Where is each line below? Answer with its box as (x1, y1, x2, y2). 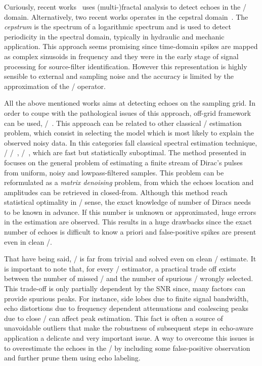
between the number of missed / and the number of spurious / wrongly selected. (4, 273, 253, 284)
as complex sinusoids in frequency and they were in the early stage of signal (4, 51, 239, 61)
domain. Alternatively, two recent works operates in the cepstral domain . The (4, 11, 248, 22)
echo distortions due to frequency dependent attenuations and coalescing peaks (4, 303, 249, 313)
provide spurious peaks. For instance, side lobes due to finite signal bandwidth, (4, 293, 249, 303)
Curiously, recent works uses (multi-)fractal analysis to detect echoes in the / (4, 2, 246, 12)
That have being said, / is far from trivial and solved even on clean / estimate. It (4, 253, 256, 264)
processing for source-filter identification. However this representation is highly (4, 61, 247, 71)
